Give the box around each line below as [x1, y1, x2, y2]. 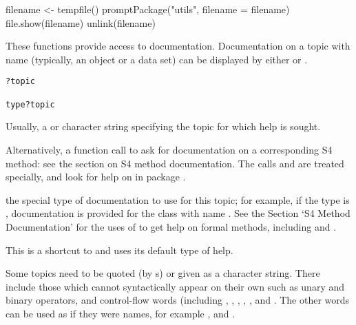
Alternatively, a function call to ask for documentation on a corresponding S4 [6, 142, 333, 156]
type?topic [6, 99, 55, 109]
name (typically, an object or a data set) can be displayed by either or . [6, 52, 308, 66]
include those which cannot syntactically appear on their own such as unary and [6, 279, 344, 293]
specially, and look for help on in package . [6, 169, 186, 184]
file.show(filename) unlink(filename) [6, 15, 156, 30]
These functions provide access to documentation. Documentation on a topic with [6, 39, 350, 53]
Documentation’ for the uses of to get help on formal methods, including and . [6, 219, 337, 233]
